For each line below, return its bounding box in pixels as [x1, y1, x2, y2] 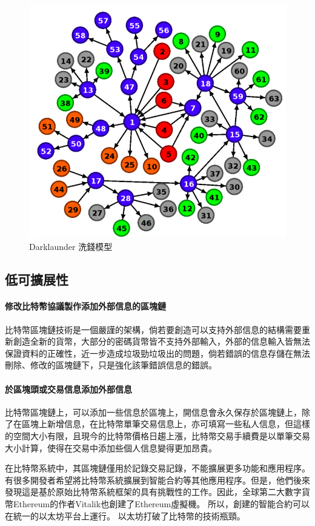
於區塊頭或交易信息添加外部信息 [5, 382, 132, 395]
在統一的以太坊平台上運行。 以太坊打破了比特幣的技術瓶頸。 [5, 509, 245, 522]
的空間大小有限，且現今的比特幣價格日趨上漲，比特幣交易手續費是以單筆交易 [5, 429, 310, 442]
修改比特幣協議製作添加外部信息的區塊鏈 [5, 300, 166, 312]
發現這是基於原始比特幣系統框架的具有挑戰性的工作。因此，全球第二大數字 [5, 485, 302, 498]
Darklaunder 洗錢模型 [29, 240, 113, 253]
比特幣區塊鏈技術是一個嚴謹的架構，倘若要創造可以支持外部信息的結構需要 [5, 323, 302, 335]
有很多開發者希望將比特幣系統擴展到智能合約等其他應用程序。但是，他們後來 [5, 473, 310, 486]
